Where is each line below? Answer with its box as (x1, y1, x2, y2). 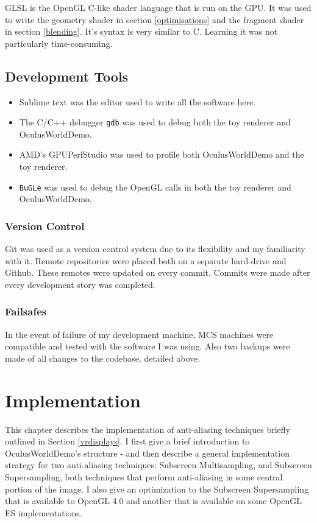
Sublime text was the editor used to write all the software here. (19, 95, 256, 108)
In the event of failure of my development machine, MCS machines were (5, 328, 274, 340)
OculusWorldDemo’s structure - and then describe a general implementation (5, 446, 290, 459)
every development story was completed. (5, 278, 155, 290)
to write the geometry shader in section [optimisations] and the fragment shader (5, 13, 304, 26)
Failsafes (5, 304, 47, 319)
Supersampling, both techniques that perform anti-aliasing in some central (5, 470, 283, 483)
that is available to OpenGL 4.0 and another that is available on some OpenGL (5, 494, 302, 507)
